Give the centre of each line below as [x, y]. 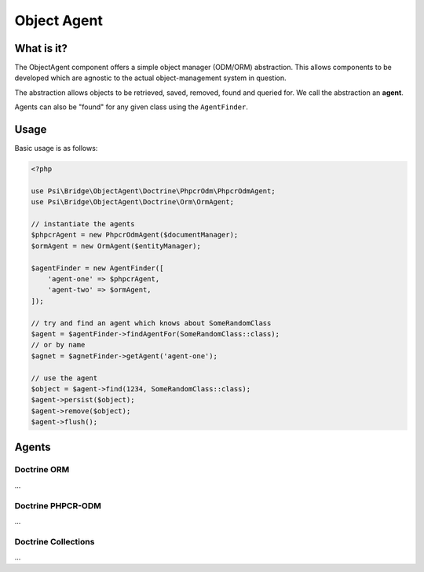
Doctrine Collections [55, 541]
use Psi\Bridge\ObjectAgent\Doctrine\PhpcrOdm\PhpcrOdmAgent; [153, 191]
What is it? [41, 48]
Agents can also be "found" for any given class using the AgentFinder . [132, 107]
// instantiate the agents [83, 224]
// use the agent [64, 378]
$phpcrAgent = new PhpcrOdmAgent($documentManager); [135, 235]
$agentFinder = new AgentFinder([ [97, 268]
